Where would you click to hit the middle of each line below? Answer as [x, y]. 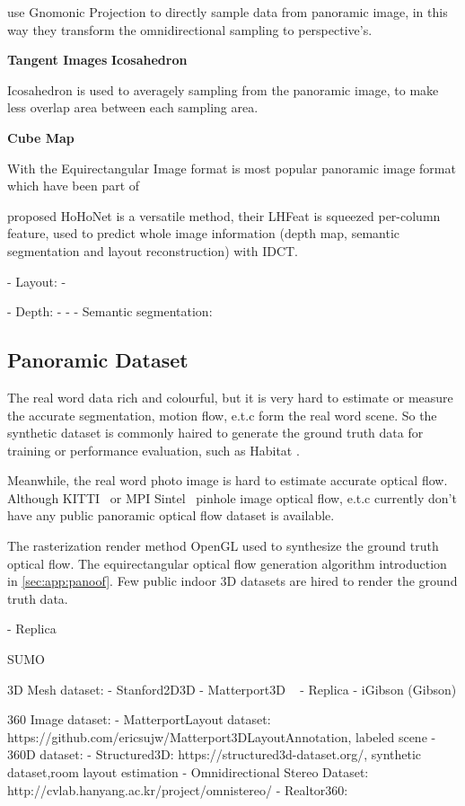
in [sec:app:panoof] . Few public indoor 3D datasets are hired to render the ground [232, 581]
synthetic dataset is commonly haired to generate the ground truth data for [215, 433]
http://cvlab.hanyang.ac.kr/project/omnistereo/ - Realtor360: [178, 789]
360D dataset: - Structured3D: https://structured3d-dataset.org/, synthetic [215, 754]
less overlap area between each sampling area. [133, 107]
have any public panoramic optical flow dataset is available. [171, 515]
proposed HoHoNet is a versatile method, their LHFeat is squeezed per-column [224, 215]
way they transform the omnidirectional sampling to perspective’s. [190, 29]
